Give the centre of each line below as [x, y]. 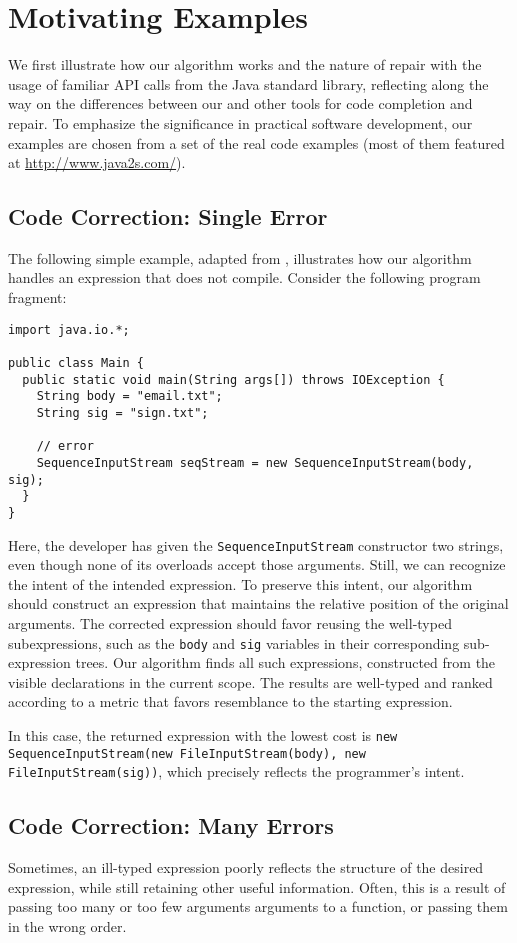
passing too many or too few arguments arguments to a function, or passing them [258, 906]
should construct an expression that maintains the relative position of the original [258, 603]
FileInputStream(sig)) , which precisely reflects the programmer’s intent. [236, 771]
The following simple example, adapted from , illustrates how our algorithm [240, 257]
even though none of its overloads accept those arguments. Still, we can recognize [257, 564]
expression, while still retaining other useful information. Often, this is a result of [257, 886]
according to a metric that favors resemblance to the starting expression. [230, 701]
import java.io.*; [69, 329]
